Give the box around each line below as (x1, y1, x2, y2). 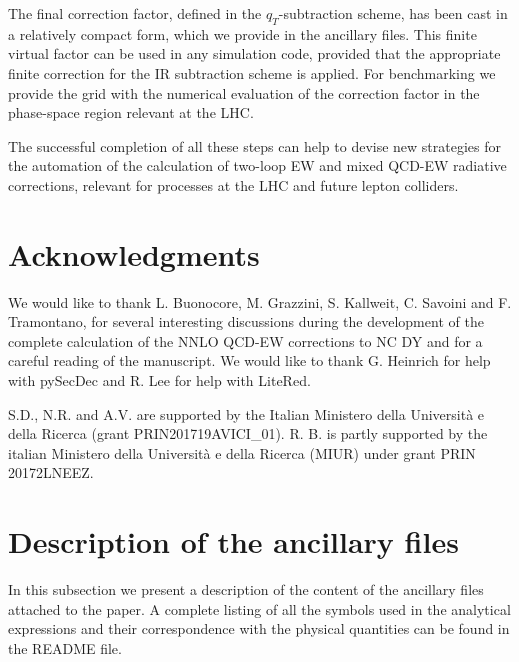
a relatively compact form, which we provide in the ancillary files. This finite (8, 23, 477, 44)
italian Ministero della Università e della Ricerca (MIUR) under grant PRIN (8, 442, 476, 463)
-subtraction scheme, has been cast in (278, 3, 508, 23)
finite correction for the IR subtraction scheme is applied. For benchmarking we (8, 62, 496, 83)
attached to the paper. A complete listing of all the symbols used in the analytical (8, 598, 511, 619)
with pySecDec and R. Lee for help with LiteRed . (8, 370, 311, 391)
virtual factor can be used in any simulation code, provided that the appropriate (8, 43, 501, 64)
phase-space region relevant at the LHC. (8, 102, 254, 123)
